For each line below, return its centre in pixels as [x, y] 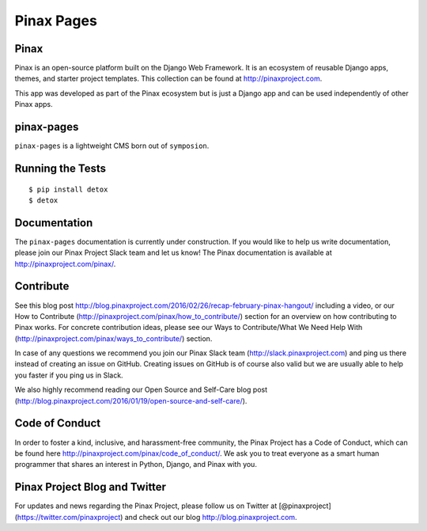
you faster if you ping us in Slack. [69, 375]
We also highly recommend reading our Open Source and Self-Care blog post [141, 390]
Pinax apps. [34, 104]
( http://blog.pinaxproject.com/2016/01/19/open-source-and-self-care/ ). [131, 400]
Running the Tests [60, 168]
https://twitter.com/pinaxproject [69, 517]
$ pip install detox [68, 189]
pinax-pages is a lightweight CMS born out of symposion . [112, 146]
